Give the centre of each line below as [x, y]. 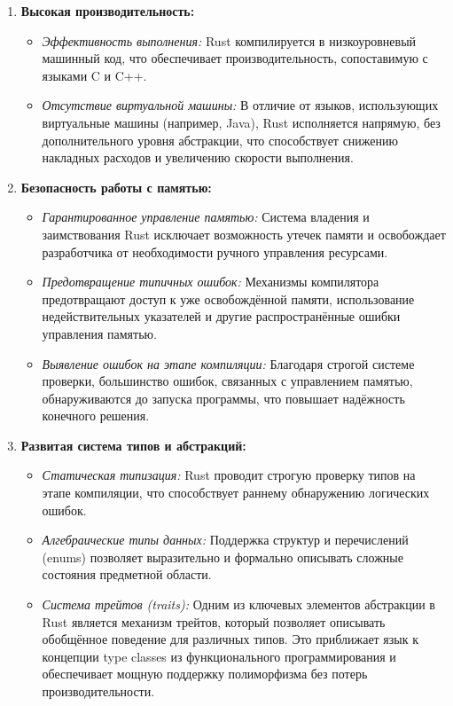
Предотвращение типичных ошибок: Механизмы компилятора [211, 282]
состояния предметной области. [127, 574]
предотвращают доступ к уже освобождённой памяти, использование [228, 298]
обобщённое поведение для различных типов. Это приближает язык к [230, 639]
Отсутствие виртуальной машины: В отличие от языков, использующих [240, 105]
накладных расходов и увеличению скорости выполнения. [198, 157]
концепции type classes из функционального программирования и [219, 656]
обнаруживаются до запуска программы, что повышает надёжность [223, 398]
